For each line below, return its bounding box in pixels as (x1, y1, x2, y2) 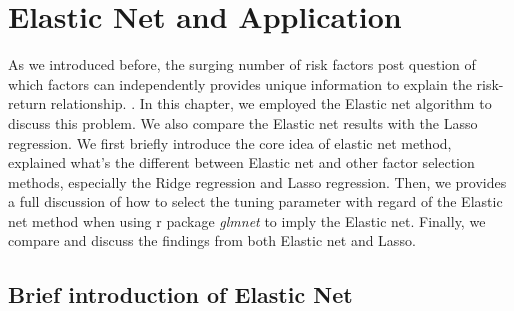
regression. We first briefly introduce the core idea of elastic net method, (8, 132, 452, 153)
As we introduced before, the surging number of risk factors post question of (8, 54, 476, 75)
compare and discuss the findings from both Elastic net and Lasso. (8, 230, 416, 251)
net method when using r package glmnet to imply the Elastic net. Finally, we (8, 210, 486, 231)
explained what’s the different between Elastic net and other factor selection (8, 152, 475, 173)
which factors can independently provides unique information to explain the (8, 73, 472, 94)
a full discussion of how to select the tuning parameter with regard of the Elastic (8, 191, 503, 212)
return (8, 93, 47, 114)
